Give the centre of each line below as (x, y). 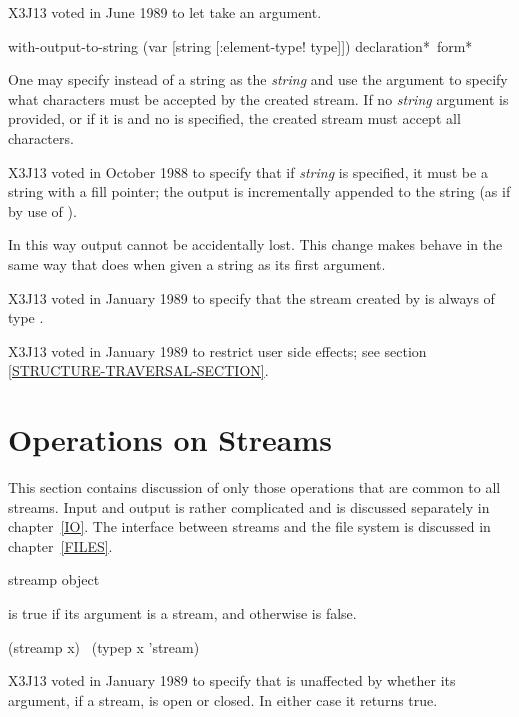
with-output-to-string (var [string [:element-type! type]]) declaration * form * (240, 45)
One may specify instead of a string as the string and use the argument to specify (258, 79)
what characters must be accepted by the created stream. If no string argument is (258, 98)
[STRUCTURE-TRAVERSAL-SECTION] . (138, 370)
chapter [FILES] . (60, 545)
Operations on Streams (170, 439)
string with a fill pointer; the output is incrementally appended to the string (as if (259, 191)
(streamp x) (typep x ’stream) (104, 646)
